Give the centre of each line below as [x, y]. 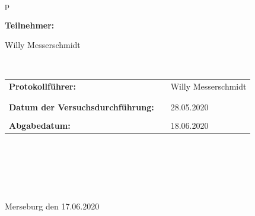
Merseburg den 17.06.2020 [52, 206]
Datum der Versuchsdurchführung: [82, 107]
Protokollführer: [42, 86]
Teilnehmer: [30, 25]
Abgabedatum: [40, 125]
